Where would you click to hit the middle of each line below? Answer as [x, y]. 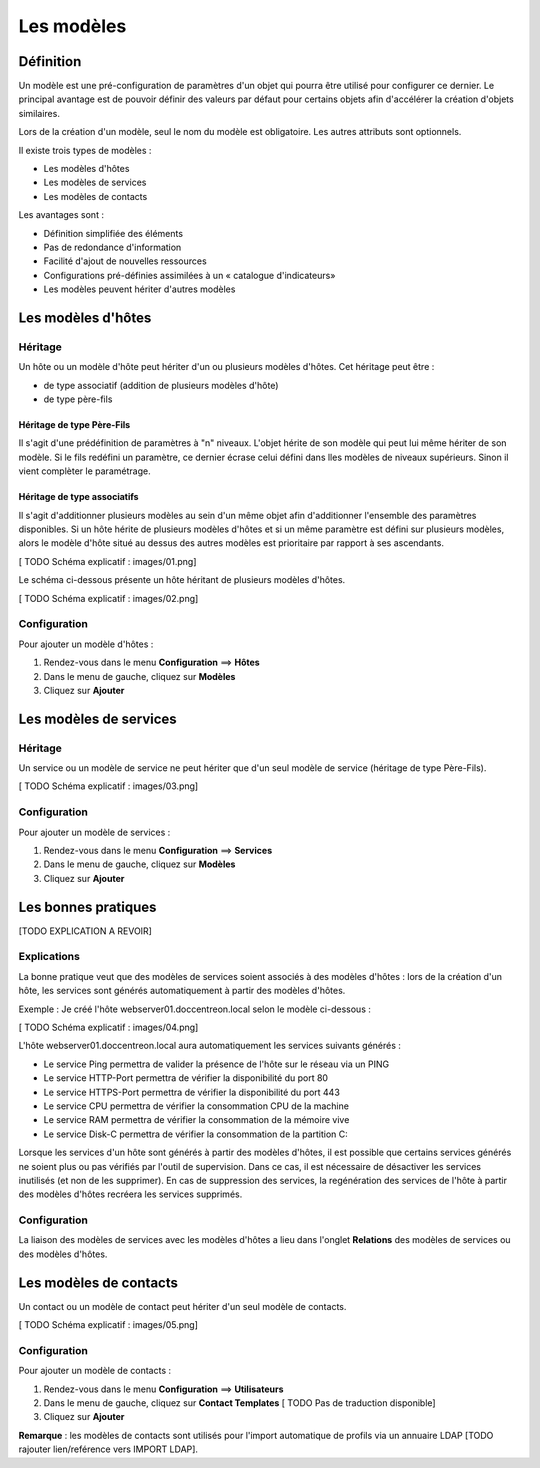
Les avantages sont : [61, 215]
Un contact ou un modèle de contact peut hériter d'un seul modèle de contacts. [182, 1306]
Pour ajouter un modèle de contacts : [95, 1371]
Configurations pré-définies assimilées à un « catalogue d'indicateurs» [189, 275]
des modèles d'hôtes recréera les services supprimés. [130, 1194]
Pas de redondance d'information [112, 247]
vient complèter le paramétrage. [84, 471]
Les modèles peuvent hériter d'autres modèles [139, 289]
